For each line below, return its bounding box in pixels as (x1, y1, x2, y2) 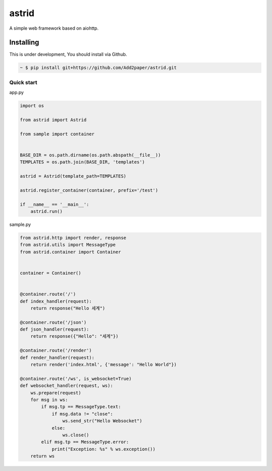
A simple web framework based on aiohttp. (9, 25, 99, 31)
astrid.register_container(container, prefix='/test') (20, 187, 158, 193)
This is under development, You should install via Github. (9, 51, 127, 57)
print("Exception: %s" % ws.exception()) (51, 446, 156, 452)
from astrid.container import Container (20, 249, 121, 255)
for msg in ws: (30, 397, 68, 403)
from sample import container (20, 131, 95, 137)
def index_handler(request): (20, 298, 92, 304)
